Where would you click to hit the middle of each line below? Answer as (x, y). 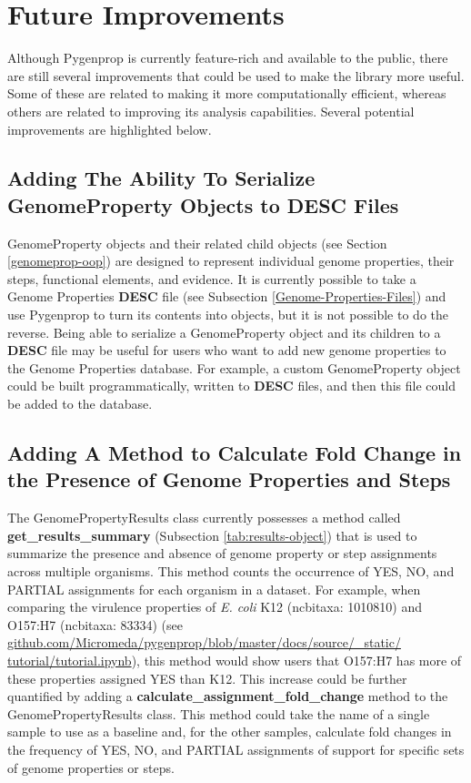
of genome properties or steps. (91, 767)
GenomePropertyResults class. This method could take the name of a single (219, 713)
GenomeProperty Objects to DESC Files (203, 204)
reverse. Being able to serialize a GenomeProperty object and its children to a (224, 332)
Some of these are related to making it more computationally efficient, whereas (227, 93)
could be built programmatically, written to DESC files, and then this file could (232, 386)
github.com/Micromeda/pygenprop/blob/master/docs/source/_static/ (204, 642)
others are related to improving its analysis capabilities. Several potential (211, 111)
